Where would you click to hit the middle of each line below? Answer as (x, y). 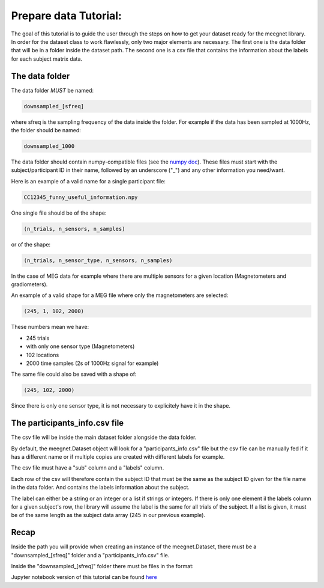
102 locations (43, 355)
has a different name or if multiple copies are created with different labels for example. (118, 457)
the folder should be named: (46, 130)
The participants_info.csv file (67, 423)
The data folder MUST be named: (52, 90)
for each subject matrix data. (47, 59)
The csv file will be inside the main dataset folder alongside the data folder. (104, 437)
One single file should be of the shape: (59, 213)
